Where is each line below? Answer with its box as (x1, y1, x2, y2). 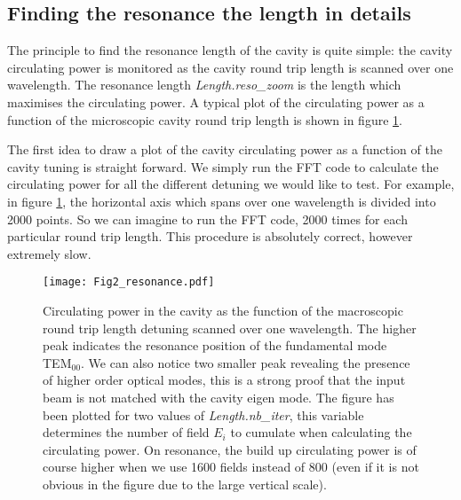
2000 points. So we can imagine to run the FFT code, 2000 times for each (7, 209, 408, 228)
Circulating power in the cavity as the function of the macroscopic (43, 301, 403, 319)
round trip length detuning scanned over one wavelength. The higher (43, 318, 417, 337)
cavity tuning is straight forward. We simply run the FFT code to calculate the (7, 157, 439, 176)
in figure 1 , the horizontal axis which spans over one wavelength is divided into (7, 191, 436, 210)
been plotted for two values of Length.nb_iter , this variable (43, 405, 364, 424)
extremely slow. (7, 244, 91, 262)
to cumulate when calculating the (230, 423, 412, 441)
